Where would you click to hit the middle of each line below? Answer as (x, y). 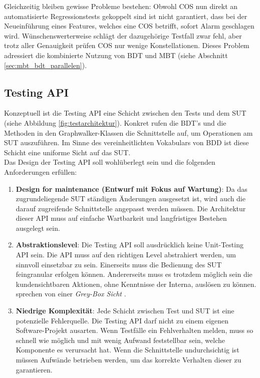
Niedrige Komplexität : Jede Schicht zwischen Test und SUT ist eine (125, 311)
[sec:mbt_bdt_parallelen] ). (46, 65)
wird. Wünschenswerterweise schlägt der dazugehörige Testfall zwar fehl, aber (123, 35)
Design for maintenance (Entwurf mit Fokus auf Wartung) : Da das (132, 188)
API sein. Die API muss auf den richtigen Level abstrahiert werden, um (126, 255)
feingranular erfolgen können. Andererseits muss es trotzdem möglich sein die (134, 274)
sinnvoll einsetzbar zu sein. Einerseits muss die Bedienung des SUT (119, 264)
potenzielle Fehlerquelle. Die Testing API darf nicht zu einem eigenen (122, 320)
